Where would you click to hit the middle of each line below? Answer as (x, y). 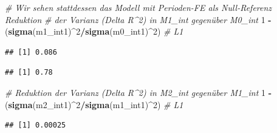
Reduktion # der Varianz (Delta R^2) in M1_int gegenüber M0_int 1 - (138, 19)
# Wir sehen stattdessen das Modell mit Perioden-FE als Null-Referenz (138, 7)
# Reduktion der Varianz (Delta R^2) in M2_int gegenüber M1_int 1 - (138, 92)
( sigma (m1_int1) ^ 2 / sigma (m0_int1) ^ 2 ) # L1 (94, 31)
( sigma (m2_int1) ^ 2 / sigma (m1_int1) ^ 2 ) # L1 (94, 104)
